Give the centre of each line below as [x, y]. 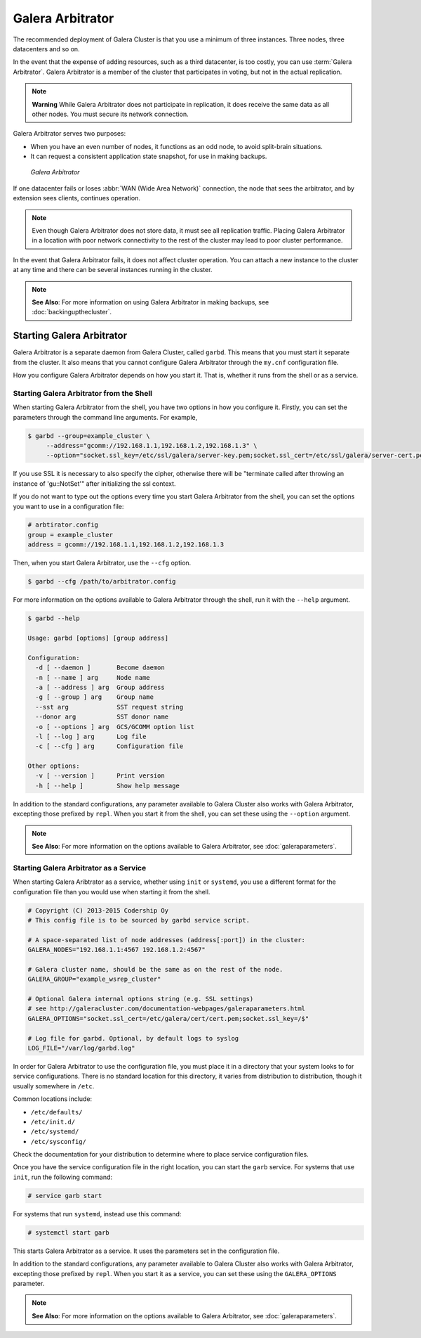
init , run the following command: [62, 1177]
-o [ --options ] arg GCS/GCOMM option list [115, 727]
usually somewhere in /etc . [54, 1086]
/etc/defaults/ [57, 1112]
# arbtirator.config [63, 525]
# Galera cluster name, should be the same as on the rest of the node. [155, 969]
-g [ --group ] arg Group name [95, 697]
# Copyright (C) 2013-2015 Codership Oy [98, 910]
